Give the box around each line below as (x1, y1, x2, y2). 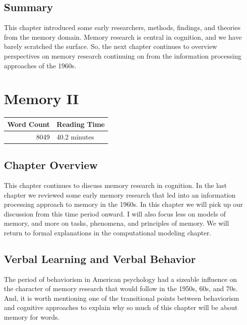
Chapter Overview (4, 157, 98, 172)
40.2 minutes (56, 131, 94, 141)
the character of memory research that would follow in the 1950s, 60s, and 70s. (4, 283, 238, 294)
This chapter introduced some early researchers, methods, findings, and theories (4, 22, 241, 32)
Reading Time (56, 119, 105, 129)
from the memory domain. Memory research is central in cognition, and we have (4, 31, 242, 42)
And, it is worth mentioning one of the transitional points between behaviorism (4, 293, 239, 303)
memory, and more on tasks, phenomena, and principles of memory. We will (4, 218, 229, 228)
